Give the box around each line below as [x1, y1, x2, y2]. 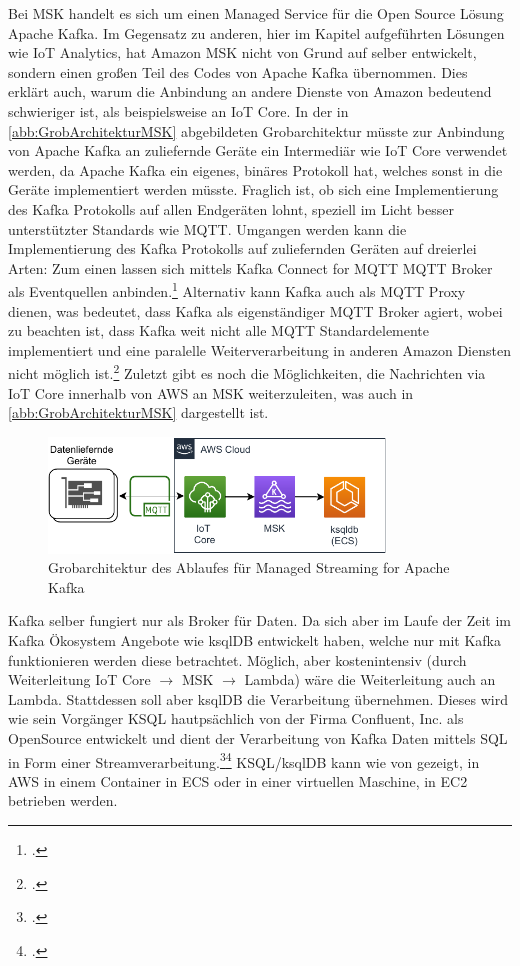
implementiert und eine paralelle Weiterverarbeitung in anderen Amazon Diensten [8, 339, 511, 360]
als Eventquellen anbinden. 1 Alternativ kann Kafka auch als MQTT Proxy [8, 278, 466, 301]
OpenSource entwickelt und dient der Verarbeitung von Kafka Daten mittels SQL [8, 727, 508, 748]
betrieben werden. [8, 790, 118, 811]
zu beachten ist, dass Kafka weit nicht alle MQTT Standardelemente [8, 320, 430, 341]
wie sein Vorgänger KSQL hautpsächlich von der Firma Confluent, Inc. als [8, 708, 464, 729]
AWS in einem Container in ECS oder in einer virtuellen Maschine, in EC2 [8, 770, 468, 791]
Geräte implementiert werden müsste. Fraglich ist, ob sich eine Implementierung [8, 179, 499, 200]
